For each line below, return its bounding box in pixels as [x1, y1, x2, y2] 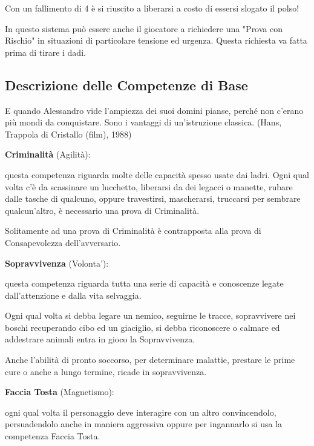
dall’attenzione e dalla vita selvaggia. [5, 288, 142, 301]
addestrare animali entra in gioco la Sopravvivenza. [5, 333, 195, 345]
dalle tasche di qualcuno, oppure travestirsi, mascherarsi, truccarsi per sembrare [5, 192, 301, 205]
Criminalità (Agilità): [5, 148, 91, 161]
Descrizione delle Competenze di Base [5, 75, 248, 94]
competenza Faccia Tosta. [5, 430, 100, 442]
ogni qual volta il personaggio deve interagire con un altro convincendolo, [5, 405, 276, 418]
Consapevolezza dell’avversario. [5, 236, 121, 248]
